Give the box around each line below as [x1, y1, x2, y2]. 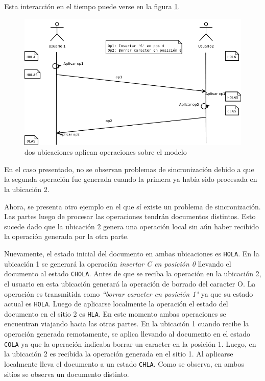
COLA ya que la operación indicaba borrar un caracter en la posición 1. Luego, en [4, 338, 256, 349]
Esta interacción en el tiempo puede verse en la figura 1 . [4, 1, 180, 11]
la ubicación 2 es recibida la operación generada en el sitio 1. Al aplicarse [4, 348, 233, 359]
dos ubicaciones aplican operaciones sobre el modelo [25, 147, 187, 157]
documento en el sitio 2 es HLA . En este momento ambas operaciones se [4, 308, 226, 319]
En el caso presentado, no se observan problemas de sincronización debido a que [4, 163, 254, 174]
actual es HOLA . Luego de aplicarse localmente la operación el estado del [4, 298, 228, 309]
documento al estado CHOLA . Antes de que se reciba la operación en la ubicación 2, [4, 268, 261, 279]
